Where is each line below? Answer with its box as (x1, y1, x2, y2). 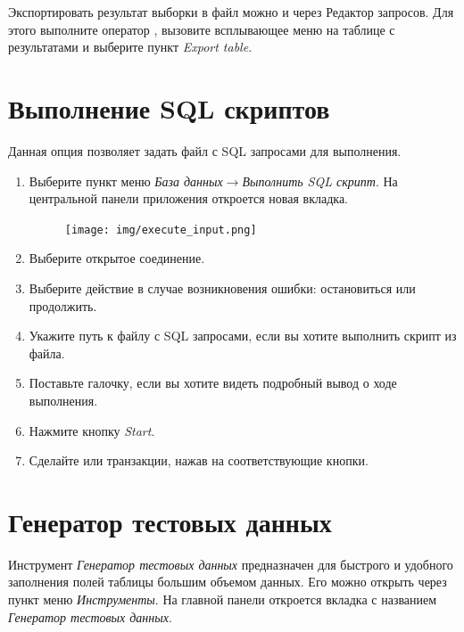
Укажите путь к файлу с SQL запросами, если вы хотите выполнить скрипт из (29, 326, 457, 345)
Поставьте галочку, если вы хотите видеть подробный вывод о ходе (29, 373, 397, 392)
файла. (29, 343, 65, 362)
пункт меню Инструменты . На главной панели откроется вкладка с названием (8, 590, 437, 608)
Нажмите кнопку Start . (29, 421, 155, 439)
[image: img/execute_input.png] (64, 223, 257, 236)
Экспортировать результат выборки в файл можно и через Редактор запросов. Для (8, 3, 454, 21)
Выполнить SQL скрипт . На (242, 171, 398, 190)
